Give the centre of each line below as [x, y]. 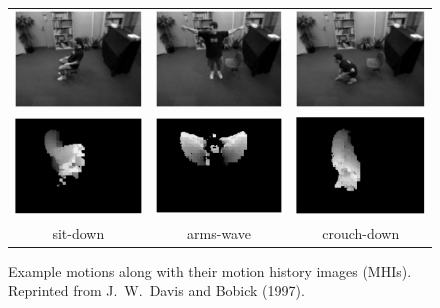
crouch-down [361, 232]
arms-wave [219, 232]
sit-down [78, 232]
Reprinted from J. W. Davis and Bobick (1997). [156, 290]
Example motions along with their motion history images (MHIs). [210, 270]
